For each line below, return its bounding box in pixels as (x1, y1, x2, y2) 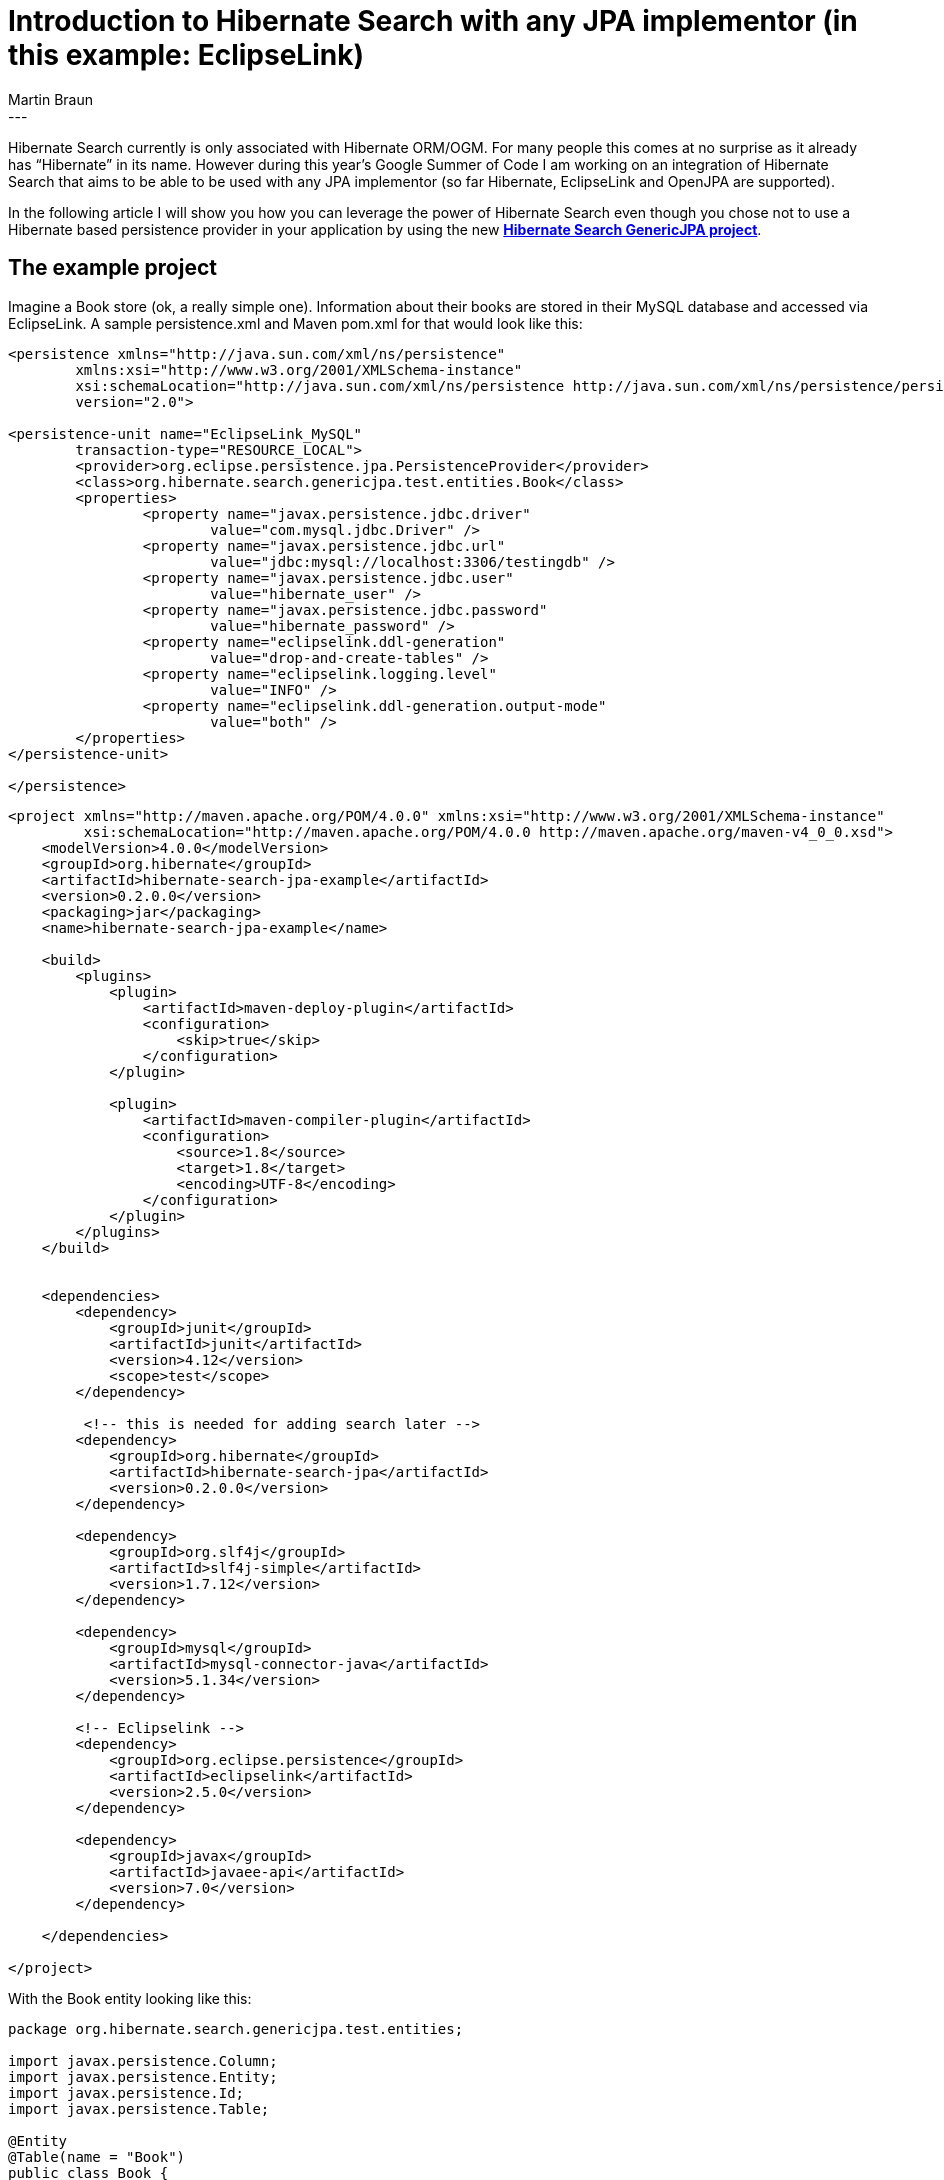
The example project (8, 255, 217, 281)
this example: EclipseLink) (8, 38, 364, 72)
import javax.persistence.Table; (8, 2100, 270, 2117)
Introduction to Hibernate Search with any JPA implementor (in (8, 4, 858, 38)
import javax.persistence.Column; (8, 2052, 278, 2069)
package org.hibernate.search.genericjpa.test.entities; (8, 2020, 464, 2037)
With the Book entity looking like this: (8, 1989, 252, 2007)
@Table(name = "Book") (8, 2148, 186, 2165)
